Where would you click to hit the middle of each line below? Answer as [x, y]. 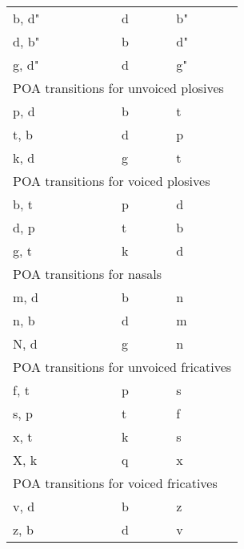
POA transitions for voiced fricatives [115, 483]
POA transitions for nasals [88, 274]
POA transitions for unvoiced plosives [118, 88]
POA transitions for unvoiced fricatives [122, 367]
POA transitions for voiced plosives [112, 181]
